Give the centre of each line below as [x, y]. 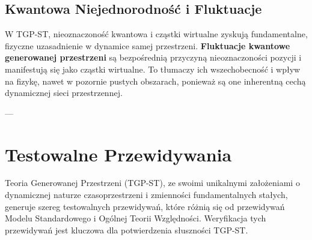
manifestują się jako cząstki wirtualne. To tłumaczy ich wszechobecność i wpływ [153, 69]
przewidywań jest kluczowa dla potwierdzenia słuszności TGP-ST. [127, 229]
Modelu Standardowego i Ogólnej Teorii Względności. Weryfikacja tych [136, 218]
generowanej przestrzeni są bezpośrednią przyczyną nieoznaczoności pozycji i [153, 57]
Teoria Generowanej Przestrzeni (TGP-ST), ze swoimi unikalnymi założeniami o [152, 183]
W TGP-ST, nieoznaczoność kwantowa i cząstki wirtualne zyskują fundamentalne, [156, 34]
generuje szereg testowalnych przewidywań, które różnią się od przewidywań [145, 206]
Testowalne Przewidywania [118, 154]
